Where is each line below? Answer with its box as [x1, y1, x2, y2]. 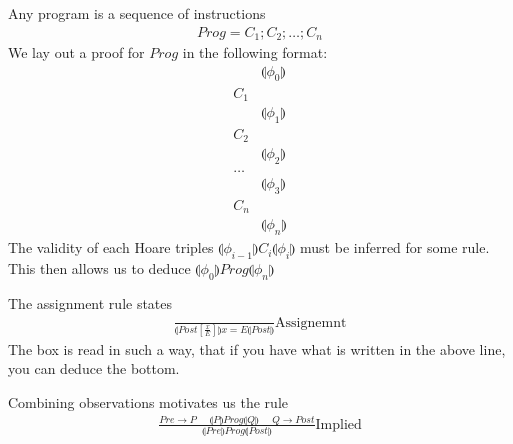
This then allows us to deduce [8, 258, 191, 279]
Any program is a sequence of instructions [8, 3, 266, 23]
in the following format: [182, 42, 328, 63]
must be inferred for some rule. [300, 237, 490, 258]
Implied [315, 417, 362, 432]
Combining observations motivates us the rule [8, 392, 288, 413]
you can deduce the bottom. [8, 358, 180, 379]
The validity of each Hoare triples [8, 237, 214, 258]
